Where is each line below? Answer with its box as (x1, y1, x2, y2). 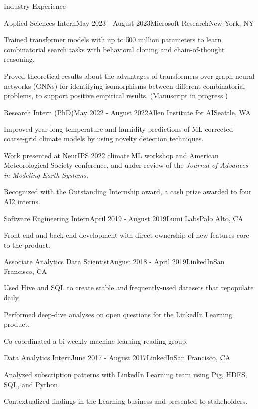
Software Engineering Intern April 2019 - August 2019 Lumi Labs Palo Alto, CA (4, 213, 243, 223)
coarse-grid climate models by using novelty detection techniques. (4, 133, 204, 143)
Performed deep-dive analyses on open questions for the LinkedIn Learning (4, 309, 233, 319)
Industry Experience (4, 1, 66, 11)
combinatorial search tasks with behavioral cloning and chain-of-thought (4, 44, 225, 54)
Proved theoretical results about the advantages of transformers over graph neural (4, 70, 255, 81)
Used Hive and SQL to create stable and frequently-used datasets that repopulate (4, 282, 254, 293)
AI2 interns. (4, 196, 40, 206)
